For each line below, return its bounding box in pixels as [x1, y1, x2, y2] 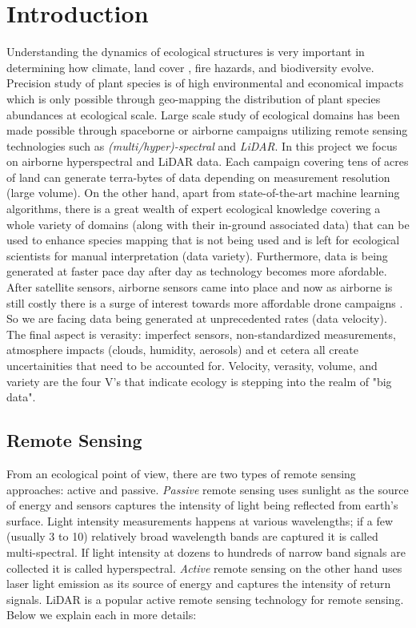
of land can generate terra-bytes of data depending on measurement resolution [6, 168, 390, 185]
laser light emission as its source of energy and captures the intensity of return [6, 575, 391, 592]
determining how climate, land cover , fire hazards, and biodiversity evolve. [6, 58, 374, 75]
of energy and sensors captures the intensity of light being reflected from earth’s [6, 497, 398, 513]
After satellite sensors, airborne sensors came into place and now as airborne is [6, 279, 393, 296]
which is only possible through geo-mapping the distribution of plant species [6, 90, 381, 107]
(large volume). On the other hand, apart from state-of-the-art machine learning [6, 184, 400, 201]
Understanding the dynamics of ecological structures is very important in [6, 43, 365, 60]
